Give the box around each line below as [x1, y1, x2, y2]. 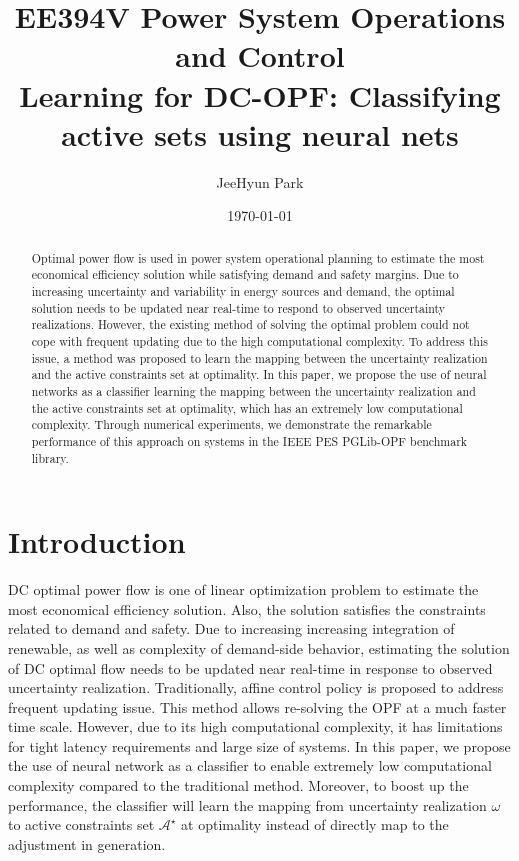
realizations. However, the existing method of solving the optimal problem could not [31, 316, 470, 333]
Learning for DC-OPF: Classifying [19, 74, 501, 115]
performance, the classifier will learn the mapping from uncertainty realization [8, 794, 487, 815]
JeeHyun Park [216, 171, 304, 192]
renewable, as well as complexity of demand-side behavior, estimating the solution [8, 637, 510, 658]
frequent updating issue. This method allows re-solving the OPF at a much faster [8, 696, 507, 717]
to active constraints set [8, 814, 155, 835]
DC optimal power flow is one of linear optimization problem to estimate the [8, 579, 479, 600]
